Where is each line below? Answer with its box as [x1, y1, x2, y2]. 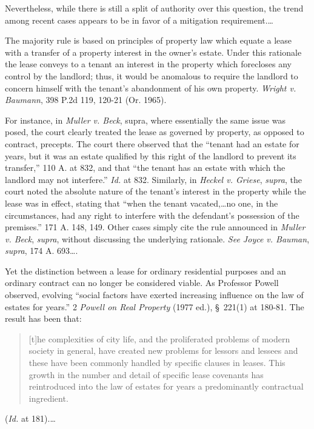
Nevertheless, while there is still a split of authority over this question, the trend [5, 2, 304, 14]
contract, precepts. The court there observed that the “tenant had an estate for [5, 137, 299, 150]
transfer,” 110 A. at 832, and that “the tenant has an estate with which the [5, 161, 286, 174]
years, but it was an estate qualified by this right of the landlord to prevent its [5, 149, 296, 162]
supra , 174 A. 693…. [5, 244, 78, 257]
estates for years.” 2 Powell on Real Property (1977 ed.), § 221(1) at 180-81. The [5, 300, 304, 313]
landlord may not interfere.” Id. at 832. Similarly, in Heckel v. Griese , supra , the [5, 173, 302, 185]
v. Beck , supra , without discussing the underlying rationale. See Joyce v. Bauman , [5, 232, 310, 245]
